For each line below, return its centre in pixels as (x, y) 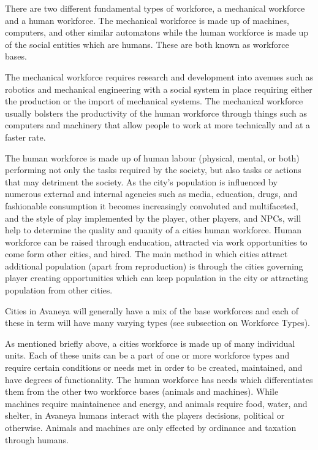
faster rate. (25, 137)
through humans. (37, 439)
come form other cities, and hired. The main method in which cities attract (146, 254)
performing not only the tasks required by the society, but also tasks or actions (153, 170)
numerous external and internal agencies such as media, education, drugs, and (151, 194)
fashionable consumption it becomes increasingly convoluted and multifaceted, (152, 205)
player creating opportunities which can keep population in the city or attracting (157, 278)
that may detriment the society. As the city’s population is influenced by (141, 181)
